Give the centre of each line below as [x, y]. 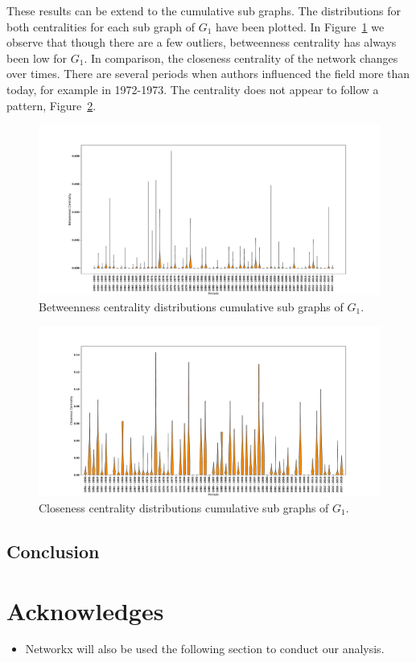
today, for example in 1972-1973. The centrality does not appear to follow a [193, 89]
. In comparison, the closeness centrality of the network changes [241, 58]
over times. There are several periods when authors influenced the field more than [208, 74]
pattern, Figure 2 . [51, 105]
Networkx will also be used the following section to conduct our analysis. [205, 649]
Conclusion [53, 551]
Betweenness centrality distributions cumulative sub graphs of [191, 306]
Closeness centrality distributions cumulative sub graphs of [184, 507]
